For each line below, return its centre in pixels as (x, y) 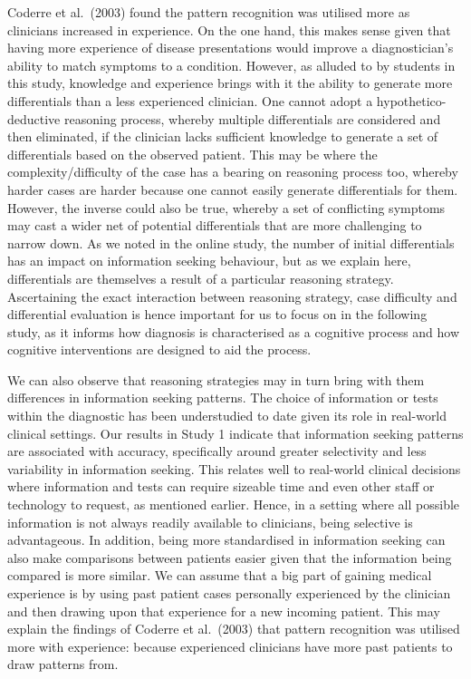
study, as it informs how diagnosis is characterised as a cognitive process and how (234, 331)
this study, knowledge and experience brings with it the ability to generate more (230, 83)
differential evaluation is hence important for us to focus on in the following (217, 314)
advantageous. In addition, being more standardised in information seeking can (226, 540)
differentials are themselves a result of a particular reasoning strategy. (201, 278)
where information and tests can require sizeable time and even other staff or (221, 486)
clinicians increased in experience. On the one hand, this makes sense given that (229, 29)
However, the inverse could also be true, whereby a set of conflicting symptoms (226, 207)
